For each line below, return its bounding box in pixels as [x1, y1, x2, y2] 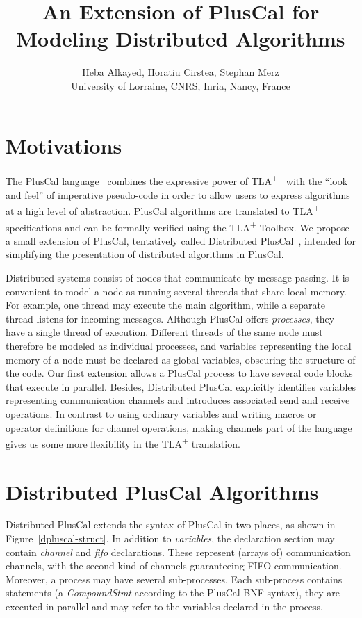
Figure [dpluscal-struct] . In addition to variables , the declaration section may [6, 531, 335, 546]
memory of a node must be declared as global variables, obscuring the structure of [6, 352, 356, 366]
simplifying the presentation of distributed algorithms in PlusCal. [6, 247, 284, 261]
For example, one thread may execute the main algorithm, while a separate [6, 298, 326, 312]
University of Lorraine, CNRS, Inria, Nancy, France [71, 78, 290, 92]
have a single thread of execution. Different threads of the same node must [6, 325, 323, 339]
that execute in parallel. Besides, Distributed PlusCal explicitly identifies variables [6, 379, 356, 393]
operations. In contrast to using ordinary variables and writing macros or [6, 406, 317, 421]
